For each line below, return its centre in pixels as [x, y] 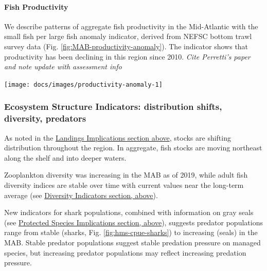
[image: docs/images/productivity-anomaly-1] [83, 84]
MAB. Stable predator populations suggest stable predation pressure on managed [132, 242]
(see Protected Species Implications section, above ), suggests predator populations [133, 222]
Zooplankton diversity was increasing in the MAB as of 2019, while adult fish [126, 175]
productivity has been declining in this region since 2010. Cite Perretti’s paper [127, 56]
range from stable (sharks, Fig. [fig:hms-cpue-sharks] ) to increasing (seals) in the [131, 232]
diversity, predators [45, 118]
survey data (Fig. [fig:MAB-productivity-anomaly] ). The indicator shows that [126, 46]
